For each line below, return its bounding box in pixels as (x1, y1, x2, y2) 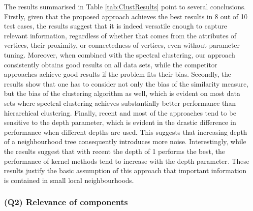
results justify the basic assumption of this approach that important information (4, 165, 247, 176)
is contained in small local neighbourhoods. (4, 175, 134, 185)
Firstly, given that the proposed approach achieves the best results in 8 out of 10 (4, 11, 248, 21)
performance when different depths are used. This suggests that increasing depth (4, 126, 247, 137)
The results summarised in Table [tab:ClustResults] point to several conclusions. (4, 1, 246, 11)
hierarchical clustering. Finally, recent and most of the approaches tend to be (4, 107, 236, 118)
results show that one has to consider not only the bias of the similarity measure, (4, 78, 249, 89)
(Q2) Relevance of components (4, 196, 128, 208)
